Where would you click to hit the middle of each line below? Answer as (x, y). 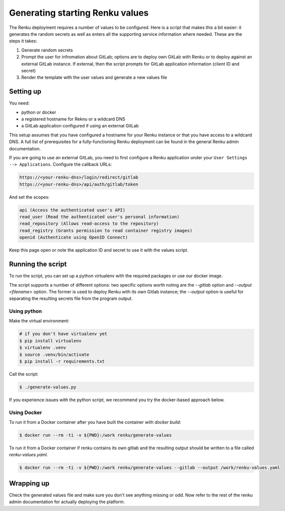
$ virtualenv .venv (43, 348)
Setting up (25, 91)
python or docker (39, 112)
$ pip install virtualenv (50, 341)
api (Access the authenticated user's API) (72, 210)
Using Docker (25, 413)
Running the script (38, 264)
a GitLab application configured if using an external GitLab (80, 126)
